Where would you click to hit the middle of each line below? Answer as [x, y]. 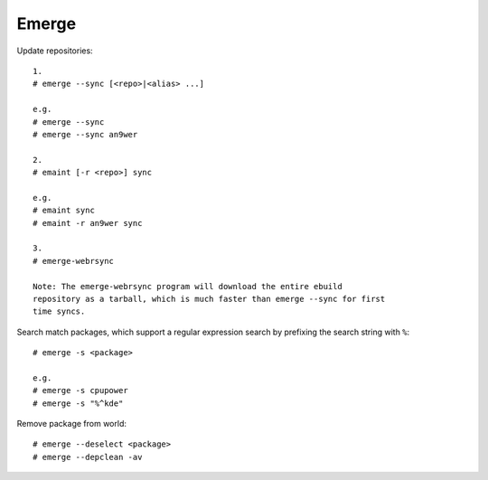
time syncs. [59, 311]
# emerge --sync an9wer [85, 134]
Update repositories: [55, 51]
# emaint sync [64, 211]
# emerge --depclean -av [88, 457]
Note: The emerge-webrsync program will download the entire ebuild [188, 286]
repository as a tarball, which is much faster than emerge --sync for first [209, 299]
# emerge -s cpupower [80, 391]
